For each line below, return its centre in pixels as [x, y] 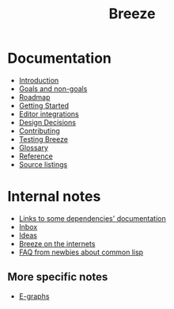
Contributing [39, 131]
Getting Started [43, 105]
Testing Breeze [43, 139]
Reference [36, 156]
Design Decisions [47, 122]
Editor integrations [49, 114]
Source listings [43, 164]
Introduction [39, 80]
